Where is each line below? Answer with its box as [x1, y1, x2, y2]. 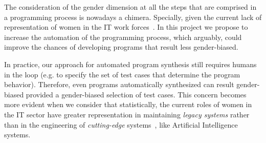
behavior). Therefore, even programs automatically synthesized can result [4, 79, 234, 90]
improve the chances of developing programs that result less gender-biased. [4, 42, 238, 52]
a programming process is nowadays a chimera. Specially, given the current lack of [4, 11, 262, 22]
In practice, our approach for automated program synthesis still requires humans [4, 58, 257, 69]
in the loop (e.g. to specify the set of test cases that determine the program [4, 69, 240, 79]
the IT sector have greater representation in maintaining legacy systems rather [4, 109, 250, 119]
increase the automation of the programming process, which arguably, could [4, 31, 242, 42]
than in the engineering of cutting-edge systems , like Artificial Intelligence [4, 119, 238, 130]
